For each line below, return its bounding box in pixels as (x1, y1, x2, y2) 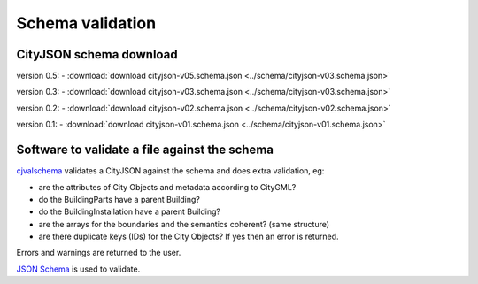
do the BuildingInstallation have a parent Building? (38, 206, 221, 217)
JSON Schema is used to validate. (16, 264, 141, 274)
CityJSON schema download (16, 47, 178, 62)
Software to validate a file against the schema (16, 142, 274, 157)
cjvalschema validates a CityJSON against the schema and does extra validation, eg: (16, 165, 325, 176)
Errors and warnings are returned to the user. (16, 248, 181, 258)
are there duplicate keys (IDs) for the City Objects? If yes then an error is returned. (38, 231, 339, 242)
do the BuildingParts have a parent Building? (38, 194, 201, 204)
